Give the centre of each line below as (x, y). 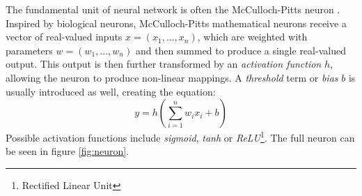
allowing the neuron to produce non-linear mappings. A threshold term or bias (172, 77)
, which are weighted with (252, 37)
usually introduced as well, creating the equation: (111, 91)
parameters (29, 50)
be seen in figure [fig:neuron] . (68, 151)
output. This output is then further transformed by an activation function (164, 64)
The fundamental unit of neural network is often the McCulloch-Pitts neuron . (173, 9)
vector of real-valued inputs (64, 37)
